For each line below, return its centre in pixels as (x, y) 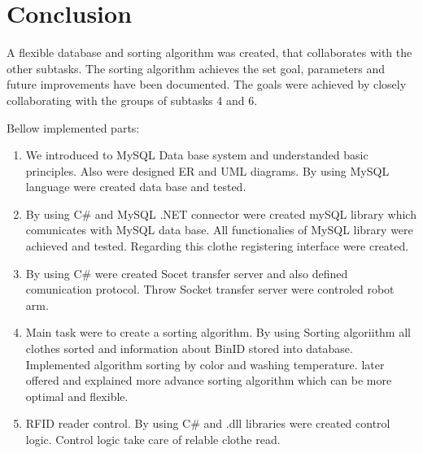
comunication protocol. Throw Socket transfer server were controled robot (210, 289)
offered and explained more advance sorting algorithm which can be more (209, 380)
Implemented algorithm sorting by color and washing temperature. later (205, 364)
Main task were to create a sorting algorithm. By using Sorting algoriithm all (218, 332)
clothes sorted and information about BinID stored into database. (189, 348)
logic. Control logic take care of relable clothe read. (153, 439)
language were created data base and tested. (136, 187)
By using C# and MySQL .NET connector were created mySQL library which (221, 213)
